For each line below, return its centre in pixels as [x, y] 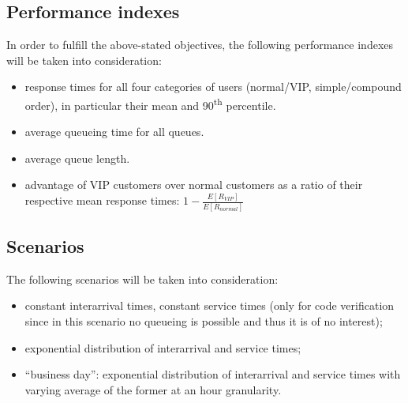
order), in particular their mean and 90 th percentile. [150, 104]
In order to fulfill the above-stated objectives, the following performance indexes [200, 45]
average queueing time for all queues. [114, 132]
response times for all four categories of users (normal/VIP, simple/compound [213, 87]
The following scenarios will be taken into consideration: [142, 279]
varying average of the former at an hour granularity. [153, 389]
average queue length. [77, 158]
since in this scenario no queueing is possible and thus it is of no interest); [204, 321]
